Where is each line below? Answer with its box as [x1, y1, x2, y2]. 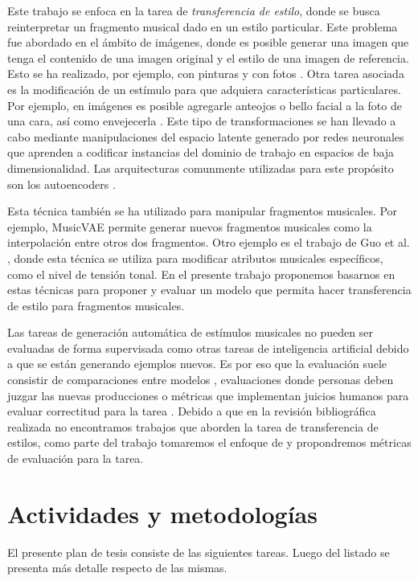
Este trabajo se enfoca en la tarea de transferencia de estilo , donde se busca [7, 2, 380, 18]
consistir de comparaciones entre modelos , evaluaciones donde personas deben [7, 371, 394, 388]
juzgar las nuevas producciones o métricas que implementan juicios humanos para [7, 387, 409, 403]
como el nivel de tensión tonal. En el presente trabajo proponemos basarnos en [7, 265, 395, 282]
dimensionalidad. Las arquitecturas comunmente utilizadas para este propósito [7, 159, 394, 176]
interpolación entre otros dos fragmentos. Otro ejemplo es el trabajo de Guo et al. [7, 234, 410, 251]
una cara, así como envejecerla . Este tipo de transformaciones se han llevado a [7, 113, 396, 129]
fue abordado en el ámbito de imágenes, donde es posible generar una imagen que [7, 34, 409, 51]
